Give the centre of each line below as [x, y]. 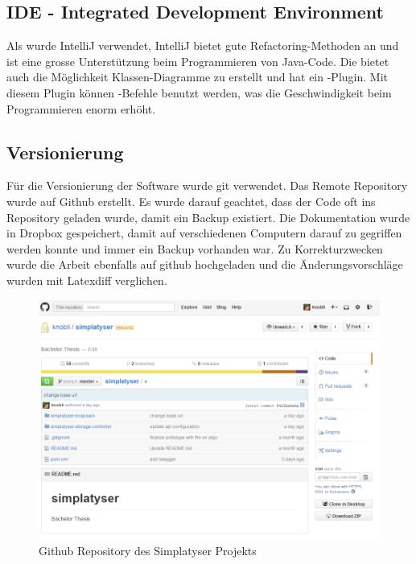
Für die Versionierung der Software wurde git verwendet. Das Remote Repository [207, 185]
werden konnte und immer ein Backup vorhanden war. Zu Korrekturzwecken [195, 248]
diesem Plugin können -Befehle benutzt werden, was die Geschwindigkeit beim [199, 92]
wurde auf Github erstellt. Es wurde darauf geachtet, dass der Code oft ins [191, 201]
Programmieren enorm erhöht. [81, 108]
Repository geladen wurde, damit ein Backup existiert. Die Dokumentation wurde [208, 217]
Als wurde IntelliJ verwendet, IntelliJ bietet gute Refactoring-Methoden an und [203, 45]
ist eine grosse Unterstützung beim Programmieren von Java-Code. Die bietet [198, 61]
